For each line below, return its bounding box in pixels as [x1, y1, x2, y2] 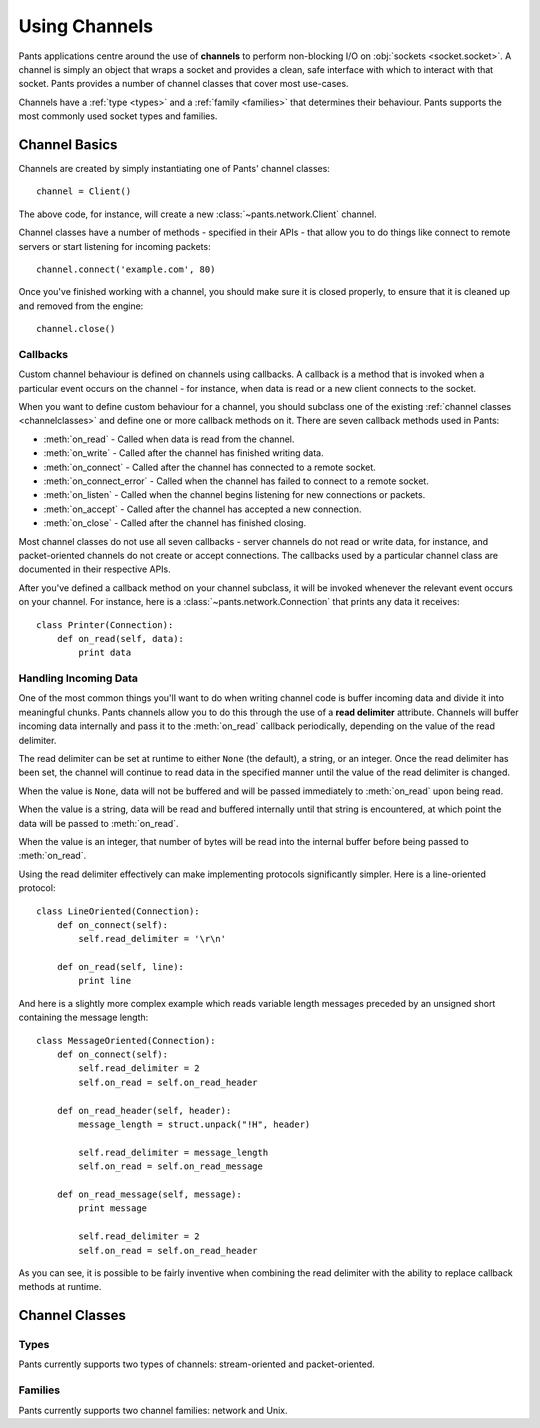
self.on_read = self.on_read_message [78, 1161, 264, 1172]
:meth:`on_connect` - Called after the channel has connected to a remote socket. [43, 461, 377, 473]
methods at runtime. [18, 1281, 102, 1293]
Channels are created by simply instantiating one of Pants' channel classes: [18, 163, 330, 175]
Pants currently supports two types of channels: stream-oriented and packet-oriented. [18, 1358, 375, 1370]
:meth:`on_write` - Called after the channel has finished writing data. [43, 447, 324, 459]
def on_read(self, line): [56, 961, 185, 973]
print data [78, 647, 132, 659]
